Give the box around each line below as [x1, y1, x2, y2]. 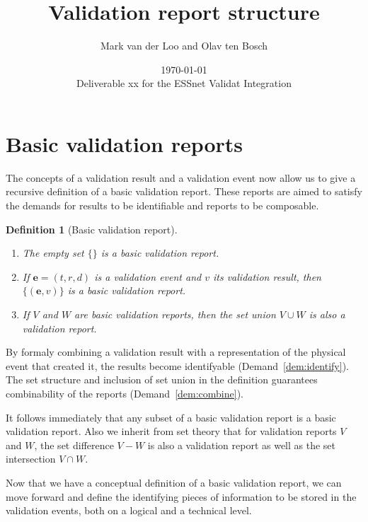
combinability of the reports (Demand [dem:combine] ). [6, 385, 243, 400]
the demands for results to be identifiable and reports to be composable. [6, 198, 319, 213]
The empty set [22, 245, 84, 260]
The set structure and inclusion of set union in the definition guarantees [6, 372, 318, 387]
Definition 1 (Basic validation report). [6, 221, 178, 236]
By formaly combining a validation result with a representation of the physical [6, 344, 346, 359]
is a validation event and [94, 269, 202, 284]
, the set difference [34, 437, 114, 452]
